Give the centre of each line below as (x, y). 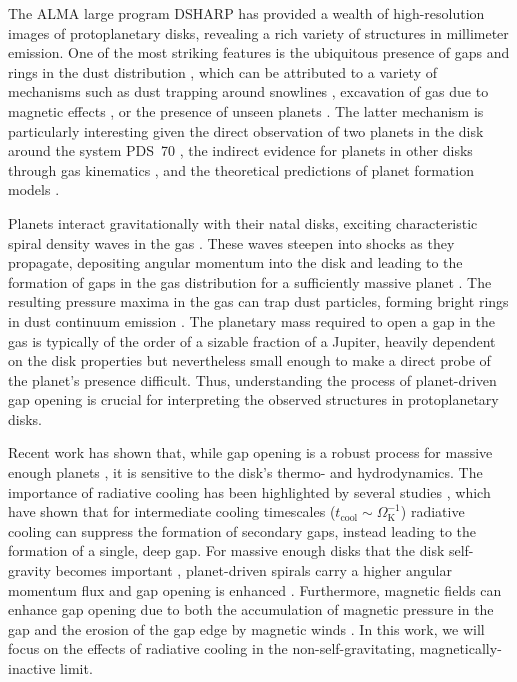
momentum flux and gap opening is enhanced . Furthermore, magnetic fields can (255, 589)
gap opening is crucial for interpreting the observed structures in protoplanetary (253, 399)
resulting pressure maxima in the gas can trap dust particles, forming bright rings (258, 301)
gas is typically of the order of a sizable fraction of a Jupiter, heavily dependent (252, 340)
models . (34, 189)
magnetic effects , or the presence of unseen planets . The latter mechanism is (246, 110)
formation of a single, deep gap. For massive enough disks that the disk (226, 550)
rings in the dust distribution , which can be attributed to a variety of (222, 71)
